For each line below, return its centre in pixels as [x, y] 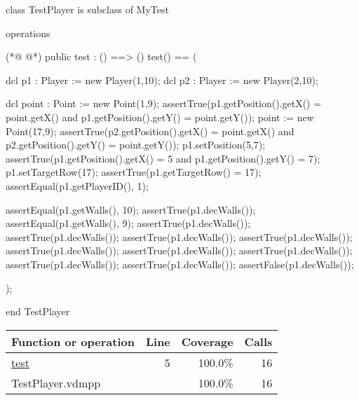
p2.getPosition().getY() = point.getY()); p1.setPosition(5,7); [136, 145]
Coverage [207, 341]
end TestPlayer [38, 311]
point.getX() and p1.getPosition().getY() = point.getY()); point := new [160, 117]
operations [28, 33]
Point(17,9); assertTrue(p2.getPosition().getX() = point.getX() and [150, 131]
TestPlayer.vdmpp [56, 382]
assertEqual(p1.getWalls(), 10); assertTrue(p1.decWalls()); [131, 209]
